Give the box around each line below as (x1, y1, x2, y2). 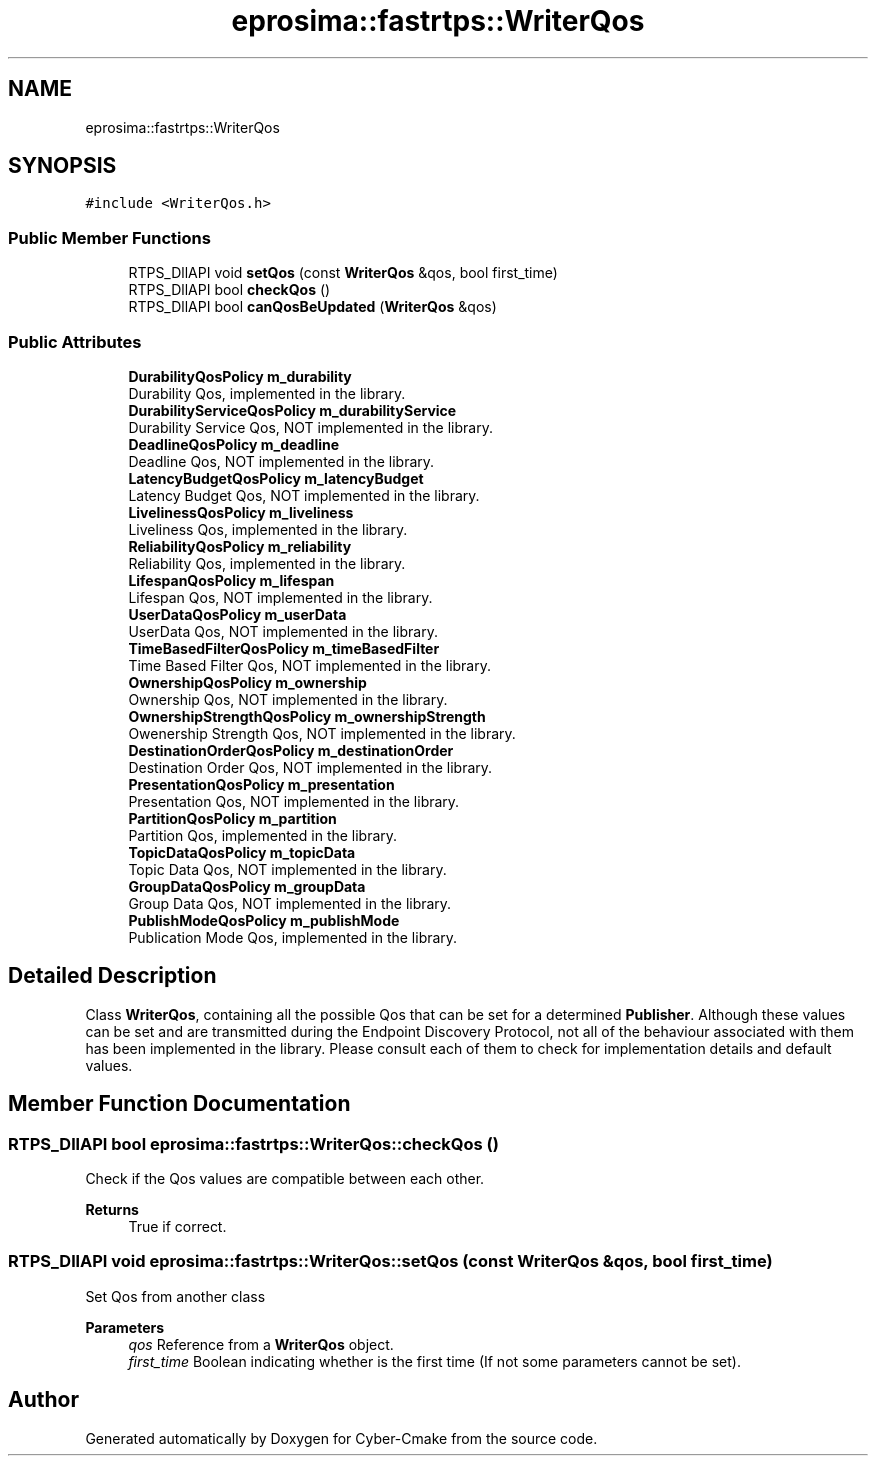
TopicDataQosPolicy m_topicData (128, 843, 356, 861)
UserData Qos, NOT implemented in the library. (128, 622, 438, 640)
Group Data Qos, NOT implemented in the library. (128, 894, 452, 912)
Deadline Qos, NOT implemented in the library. (128, 452, 435, 470)
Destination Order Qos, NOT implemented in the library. (128, 758, 493, 776)
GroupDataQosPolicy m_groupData (128, 877, 366, 895)
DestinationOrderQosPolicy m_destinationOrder (128, 741, 454, 759)
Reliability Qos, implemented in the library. (128, 554, 406, 572)
